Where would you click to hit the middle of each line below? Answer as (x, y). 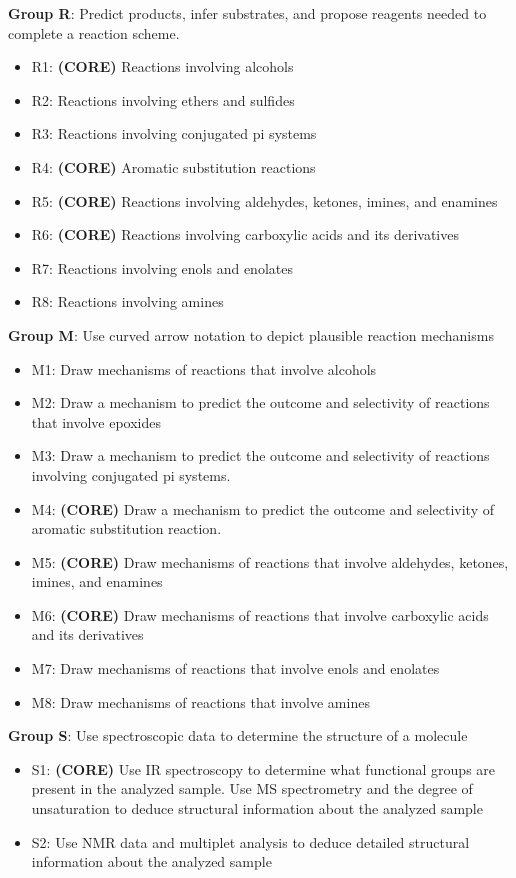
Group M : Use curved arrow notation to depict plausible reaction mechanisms (251, 334)
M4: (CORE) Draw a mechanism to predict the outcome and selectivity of (263, 508)
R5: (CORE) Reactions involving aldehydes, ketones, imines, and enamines (264, 200)
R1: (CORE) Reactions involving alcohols (162, 66)
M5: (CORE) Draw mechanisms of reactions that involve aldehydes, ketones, (270, 561)
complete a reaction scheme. (94, 32)
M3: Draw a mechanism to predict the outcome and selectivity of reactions (260, 455)
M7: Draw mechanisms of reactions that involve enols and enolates (235, 668)
